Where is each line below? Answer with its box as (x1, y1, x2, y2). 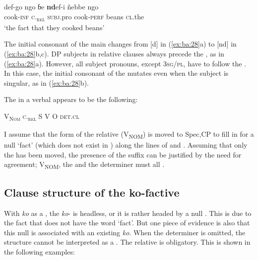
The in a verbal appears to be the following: (4, 94, 138, 104)
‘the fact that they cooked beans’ (4, 22, 105, 32)
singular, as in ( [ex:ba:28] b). (4, 77, 89, 88)
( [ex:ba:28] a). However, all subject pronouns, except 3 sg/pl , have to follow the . (4, 58, 246, 68)
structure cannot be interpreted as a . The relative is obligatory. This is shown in (4, 237, 251, 247)
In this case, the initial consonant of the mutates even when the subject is (4, 68, 229, 78)
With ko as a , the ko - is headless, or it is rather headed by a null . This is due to (4, 208, 252, 218)
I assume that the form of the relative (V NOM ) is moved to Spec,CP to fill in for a (4, 129, 254, 140)
